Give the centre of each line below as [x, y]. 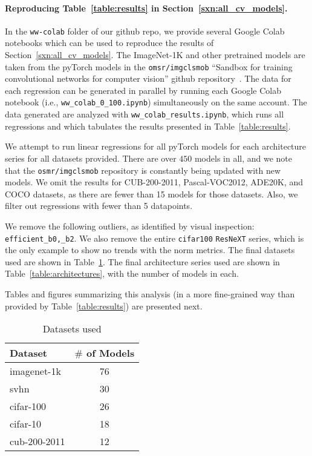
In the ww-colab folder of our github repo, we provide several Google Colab [145, 31]
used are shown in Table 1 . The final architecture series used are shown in [142, 261]
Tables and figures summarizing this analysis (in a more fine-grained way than [150, 294]
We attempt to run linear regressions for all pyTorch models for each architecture [156, 146]
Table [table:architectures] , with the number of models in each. [122, 273]
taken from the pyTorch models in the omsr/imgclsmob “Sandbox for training [149, 66]
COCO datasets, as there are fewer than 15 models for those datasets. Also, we [151, 193]
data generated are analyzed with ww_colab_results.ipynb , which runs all [145, 114]
